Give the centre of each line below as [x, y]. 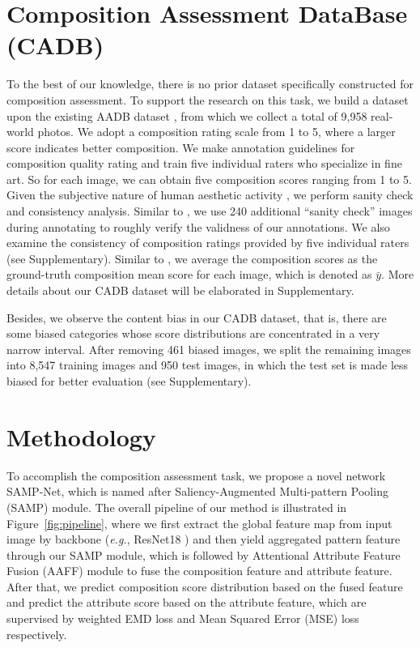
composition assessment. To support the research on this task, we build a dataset [208, 99]
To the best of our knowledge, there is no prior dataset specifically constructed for [210, 84]
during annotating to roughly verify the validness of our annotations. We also [198, 226]
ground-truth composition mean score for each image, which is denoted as [189, 274]
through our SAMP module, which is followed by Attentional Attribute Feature [204, 554]
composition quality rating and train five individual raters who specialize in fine [204, 163]
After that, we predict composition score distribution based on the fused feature [205, 586]
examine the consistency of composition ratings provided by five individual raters [208, 243]
